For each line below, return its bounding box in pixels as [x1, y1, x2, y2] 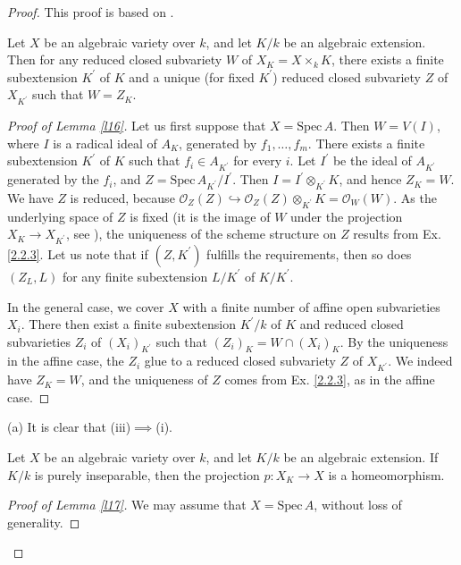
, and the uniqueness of [80, 370, 208, 389]
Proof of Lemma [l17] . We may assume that [7, 495, 247, 514]
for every [233, 151, 282, 170]
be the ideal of [332, 151, 412, 170]
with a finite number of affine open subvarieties [182, 297, 440, 316]
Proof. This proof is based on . [7, 3, 174, 21]
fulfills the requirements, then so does [206, 244, 412, 263]
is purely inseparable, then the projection [34, 465, 260, 484]
